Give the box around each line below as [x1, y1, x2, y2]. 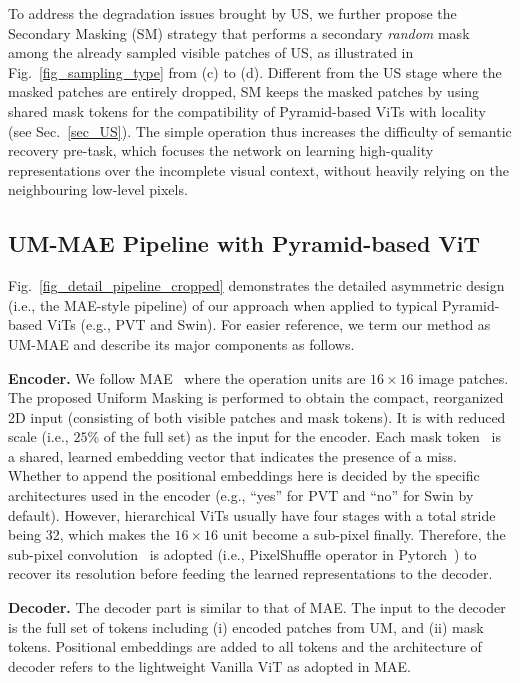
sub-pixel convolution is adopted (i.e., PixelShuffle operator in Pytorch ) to [8, 543, 477, 564]
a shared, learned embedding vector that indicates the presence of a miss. [8, 445, 457, 466]
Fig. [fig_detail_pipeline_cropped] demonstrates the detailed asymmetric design [8, 275, 505, 296]
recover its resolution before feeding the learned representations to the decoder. [8, 563, 493, 584]
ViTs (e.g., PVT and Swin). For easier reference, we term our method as [46, 314, 491, 335]
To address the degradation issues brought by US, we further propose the [8, 3, 457, 23]
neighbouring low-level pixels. [8, 179, 188, 200]
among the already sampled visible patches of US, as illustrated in [8, 42, 414, 63]
